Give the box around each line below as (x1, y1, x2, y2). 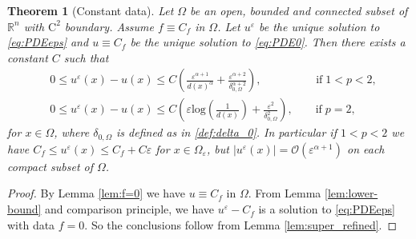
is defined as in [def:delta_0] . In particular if (116, 124, 337, 141)
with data (7, 216, 55, 233)
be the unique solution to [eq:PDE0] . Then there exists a (130, 34, 406, 50)
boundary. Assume (64, 18, 155, 34)
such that (63, 49, 109, 66)
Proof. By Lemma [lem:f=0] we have (7, 185, 185, 201)
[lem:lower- (325, 185, 378, 201)
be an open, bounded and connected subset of (190, 2, 408, 18)
